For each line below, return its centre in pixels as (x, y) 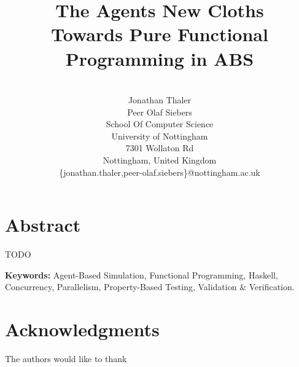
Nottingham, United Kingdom (160, 160)
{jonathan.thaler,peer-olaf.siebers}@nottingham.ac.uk (160, 172)
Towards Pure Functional (160, 34)
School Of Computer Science (160, 124)
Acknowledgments (82, 329)
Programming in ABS (160, 58)
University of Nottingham (160, 136)
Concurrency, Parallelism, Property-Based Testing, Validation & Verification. (150, 287)
